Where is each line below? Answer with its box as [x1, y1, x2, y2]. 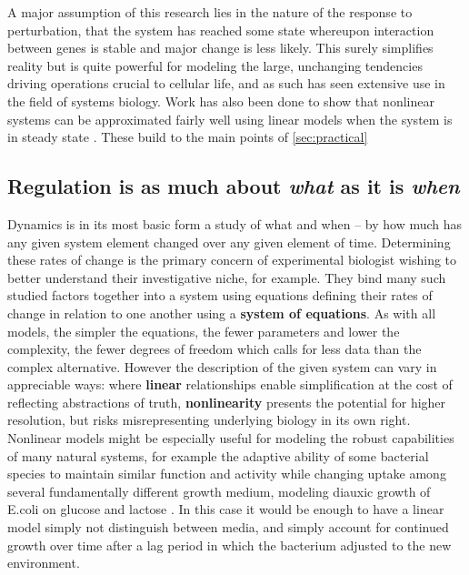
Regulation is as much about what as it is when [7, 172, 460, 200]
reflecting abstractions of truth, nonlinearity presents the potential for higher [7, 392, 446, 411]
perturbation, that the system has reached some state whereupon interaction [7, 20, 434, 39]
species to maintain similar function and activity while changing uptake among [7, 464, 446, 483]
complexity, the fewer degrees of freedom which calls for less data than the [7, 339, 422, 358]
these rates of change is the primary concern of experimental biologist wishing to [7, 250, 457, 269]
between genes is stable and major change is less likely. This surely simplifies [7, 38, 434, 57]
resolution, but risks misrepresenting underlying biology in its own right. [7, 410, 411, 429]
